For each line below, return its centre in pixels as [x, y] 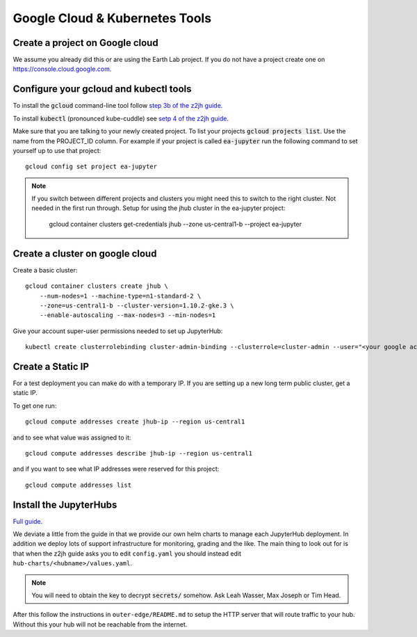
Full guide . [28, 521]
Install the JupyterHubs [65, 505]
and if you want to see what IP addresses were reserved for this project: [116, 469]
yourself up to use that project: [57, 150]
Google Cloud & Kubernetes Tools [112, 18]
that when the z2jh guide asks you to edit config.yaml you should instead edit [127, 554]
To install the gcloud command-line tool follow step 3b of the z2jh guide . [118, 106]
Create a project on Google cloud [86, 43]
